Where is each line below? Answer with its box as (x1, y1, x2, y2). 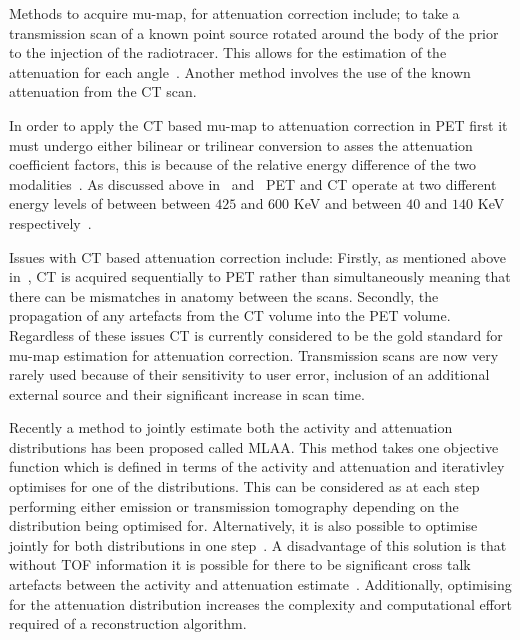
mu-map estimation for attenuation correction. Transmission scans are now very (9, 344, 499, 365)
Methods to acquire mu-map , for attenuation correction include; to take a (9, 3, 460, 23)
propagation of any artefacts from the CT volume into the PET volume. (9, 305, 451, 326)
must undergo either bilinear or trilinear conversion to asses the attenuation (9, 134, 473, 155)
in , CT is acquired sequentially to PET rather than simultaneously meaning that (9, 266, 511, 287)
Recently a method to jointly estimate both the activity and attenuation (9, 417, 453, 438)
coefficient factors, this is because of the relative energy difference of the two (9, 154, 477, 175)
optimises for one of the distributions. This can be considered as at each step (9, 476, 480, 497)
